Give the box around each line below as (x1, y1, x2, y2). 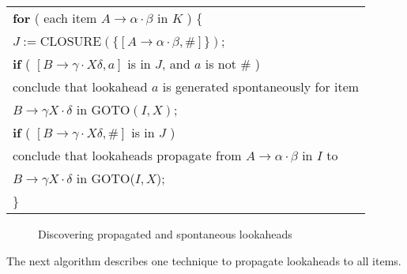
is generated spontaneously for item (162, 77, 360, 96)
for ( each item (13, 9, 97, 27)
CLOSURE (40, 36, 102, 48)
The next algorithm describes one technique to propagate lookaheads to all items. (6, 252, 401, 268)
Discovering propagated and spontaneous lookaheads (38, 226, 292, 242)
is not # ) (205, 54, 261, 73)
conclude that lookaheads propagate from (13, 146, 242, 164)
